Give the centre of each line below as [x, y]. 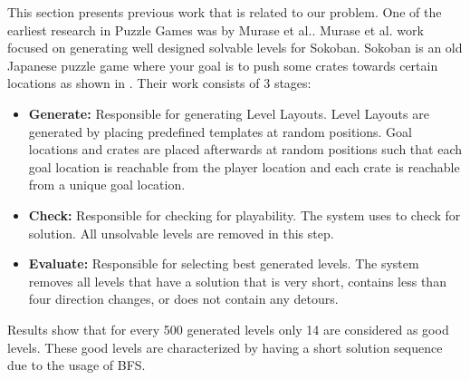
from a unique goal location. [107, 185]
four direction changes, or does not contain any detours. [183, 299]
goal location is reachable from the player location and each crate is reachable [244, 166]
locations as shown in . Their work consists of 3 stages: [159, 83]
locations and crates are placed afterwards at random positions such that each [245, 149]
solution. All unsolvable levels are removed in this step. [181, 233]
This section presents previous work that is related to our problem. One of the [225, 12]
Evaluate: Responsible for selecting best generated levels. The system [224, 263]
